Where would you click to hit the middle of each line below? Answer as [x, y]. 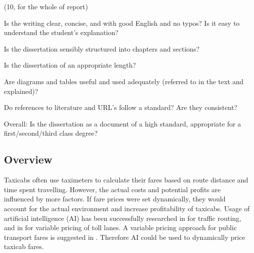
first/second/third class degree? [51, 133]
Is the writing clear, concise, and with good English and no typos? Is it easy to [122, 23]
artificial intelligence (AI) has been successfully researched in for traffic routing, [123, 218]
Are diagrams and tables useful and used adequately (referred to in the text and [124, 81]
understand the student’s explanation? [61, 32]
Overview [28, 159]
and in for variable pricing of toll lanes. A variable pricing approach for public [120, 227]
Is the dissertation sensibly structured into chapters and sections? [102, 48]
